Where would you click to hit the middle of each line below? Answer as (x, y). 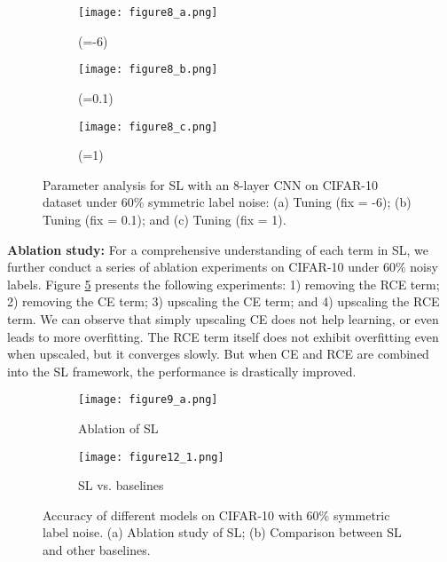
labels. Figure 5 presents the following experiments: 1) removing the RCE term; (223, 284)
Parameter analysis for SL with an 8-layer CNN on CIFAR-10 (210, 184)
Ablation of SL (118, 427)
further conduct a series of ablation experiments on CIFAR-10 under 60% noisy (223, 267)
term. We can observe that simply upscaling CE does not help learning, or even (223, 318)
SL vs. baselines (121, 485)
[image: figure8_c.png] (148, 127)
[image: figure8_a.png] (148, 12)
